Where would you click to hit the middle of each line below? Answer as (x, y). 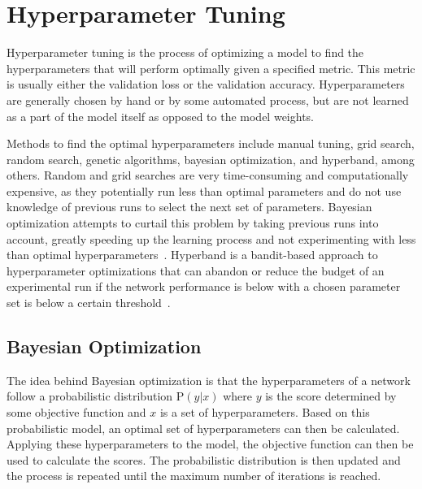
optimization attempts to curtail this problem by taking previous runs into (193, 223)
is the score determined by (331, 396)
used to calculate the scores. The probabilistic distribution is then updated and (204, 459)
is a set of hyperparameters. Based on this (265, 412)
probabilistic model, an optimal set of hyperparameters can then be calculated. (203, 428)
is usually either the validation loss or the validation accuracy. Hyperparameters (206, 84)
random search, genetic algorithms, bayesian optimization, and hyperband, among (211, 159)
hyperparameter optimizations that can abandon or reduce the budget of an (196, 270)
